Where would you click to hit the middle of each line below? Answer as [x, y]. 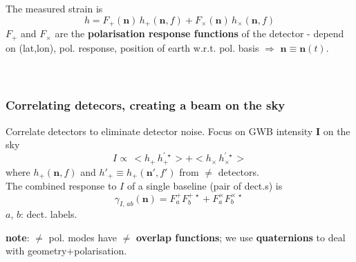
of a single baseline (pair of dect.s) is [205, 186]
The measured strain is [54, 8]
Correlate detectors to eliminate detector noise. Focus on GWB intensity [159, 131]
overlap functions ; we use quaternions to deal [241, 237]
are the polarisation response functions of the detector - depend [199, 33]
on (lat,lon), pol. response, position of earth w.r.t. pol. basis [132, 47]
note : [18, 237]
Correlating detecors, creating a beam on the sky [146, 105]
